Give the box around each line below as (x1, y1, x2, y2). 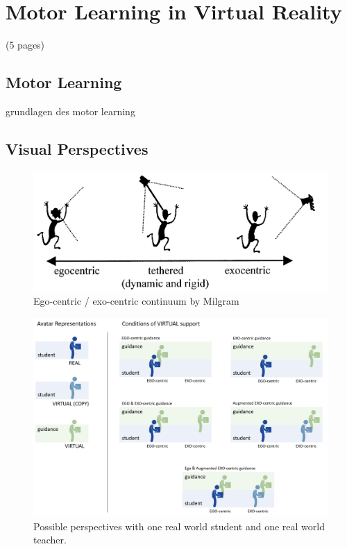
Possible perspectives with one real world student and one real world (33, 518, 325, 533)
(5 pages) (6, 37, 45, 52)
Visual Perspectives (6, 137, 149, 159)
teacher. (33, 532, 67, 547)
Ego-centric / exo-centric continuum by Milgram (33, 294, 239, 308)
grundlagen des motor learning (6, 103, 135, 118)
